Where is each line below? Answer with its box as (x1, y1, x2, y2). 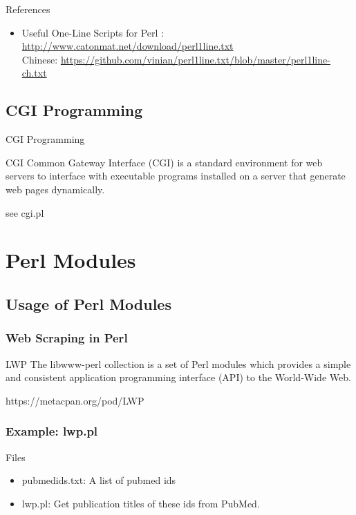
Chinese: (21, 52, 58, 66)
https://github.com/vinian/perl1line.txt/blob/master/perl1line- (60, 52, 330, 66)
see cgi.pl (6, 205, 44, 220)
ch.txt (21, 66, 47, 80)
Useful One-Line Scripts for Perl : (21, 25, 165, 39)
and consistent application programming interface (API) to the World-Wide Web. (6, 370, 351, 385)
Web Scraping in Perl (6, 329, 128, 347)
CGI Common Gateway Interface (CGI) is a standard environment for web (6, 155, 323, 169)
